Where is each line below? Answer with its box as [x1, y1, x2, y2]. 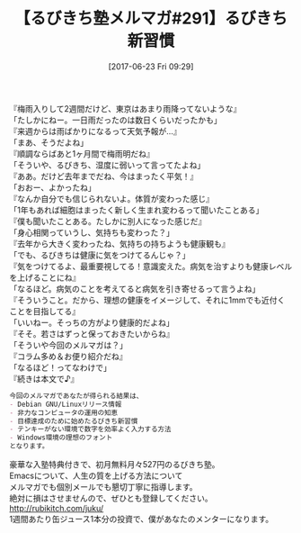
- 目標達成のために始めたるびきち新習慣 [9, 416, 138, 426]
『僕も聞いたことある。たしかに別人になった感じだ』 [9, 215, 207, 226]
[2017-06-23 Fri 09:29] [108, 60, 194, 72]
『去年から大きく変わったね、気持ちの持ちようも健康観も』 [9, 238, 230, 248]
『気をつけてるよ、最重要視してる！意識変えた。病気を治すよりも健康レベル [9, 260, 293, 271]
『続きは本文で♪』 [9, 373, 79, 384]
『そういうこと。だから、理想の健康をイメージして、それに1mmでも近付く [9, 294, 286, 305]
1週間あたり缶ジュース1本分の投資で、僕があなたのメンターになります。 [9, 514, 274, 525]
